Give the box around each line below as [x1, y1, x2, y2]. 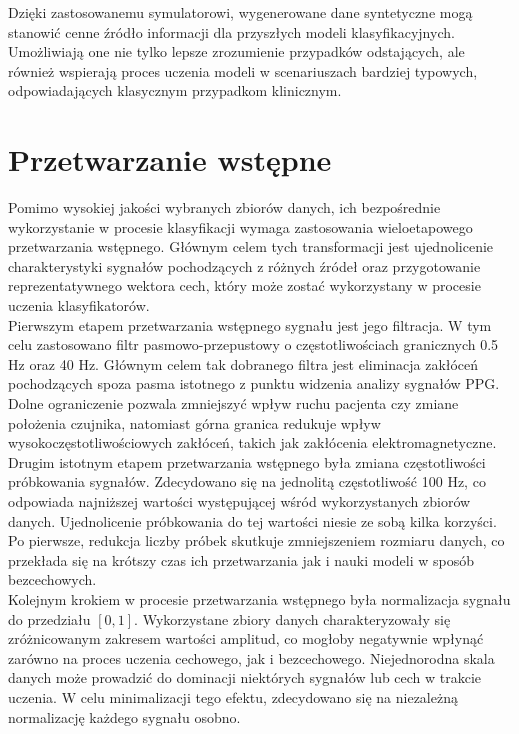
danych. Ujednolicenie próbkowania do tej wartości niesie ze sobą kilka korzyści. [8, 510, 497, 531]
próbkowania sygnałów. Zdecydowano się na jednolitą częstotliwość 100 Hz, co [8, 471, 486, 492]
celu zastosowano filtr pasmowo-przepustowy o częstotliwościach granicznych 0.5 [8, 334, 499, 355]
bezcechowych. [8, 569, 97, 590]
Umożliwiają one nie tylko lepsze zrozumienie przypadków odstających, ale [8, 41, 465, 62]
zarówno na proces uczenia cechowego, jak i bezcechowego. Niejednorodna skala [8, 647, 495, 668]
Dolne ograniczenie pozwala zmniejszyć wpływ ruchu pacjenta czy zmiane [8, 393, 459, 414]
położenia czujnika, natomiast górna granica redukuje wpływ [8, 412, 381, 433]
